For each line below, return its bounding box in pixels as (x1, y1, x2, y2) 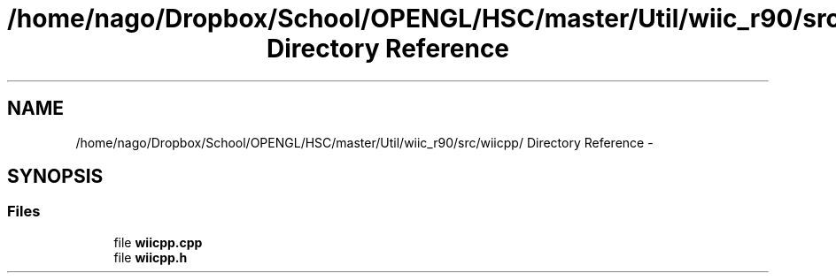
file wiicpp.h (113, 249, 188, 265)
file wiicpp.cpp (113, 234, 203, 250)
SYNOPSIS (7, 165, 104, 188)
